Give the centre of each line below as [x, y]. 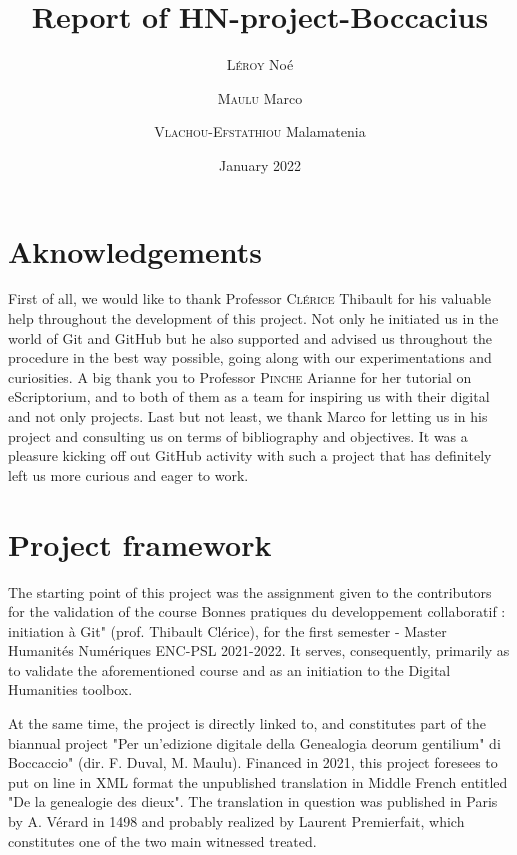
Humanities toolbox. [70, 689]
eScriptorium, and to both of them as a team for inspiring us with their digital [249, 396]
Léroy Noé [260, 64]
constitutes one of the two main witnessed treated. [162, 840]
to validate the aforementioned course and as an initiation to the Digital [229, 669]
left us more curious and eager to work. [128, 474]
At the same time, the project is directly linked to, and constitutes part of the [247, 723]
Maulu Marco [260, 97]
